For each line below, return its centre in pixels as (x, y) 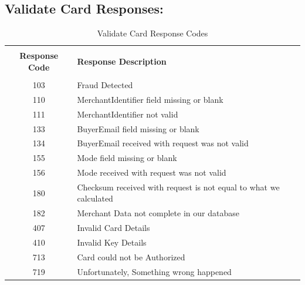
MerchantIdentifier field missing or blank (150, 99)
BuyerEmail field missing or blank (138, 128)
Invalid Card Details (113, 228)
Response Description (122, 61)
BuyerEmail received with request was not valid (163, 143)
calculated (95, 198)
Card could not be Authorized (131, 256)
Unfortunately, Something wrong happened (154, 271)
